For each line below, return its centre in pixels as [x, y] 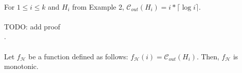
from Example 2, [98, 6]
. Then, [208, 56]
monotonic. [21, 66]
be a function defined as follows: [78, 56]
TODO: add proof [32, 26]
